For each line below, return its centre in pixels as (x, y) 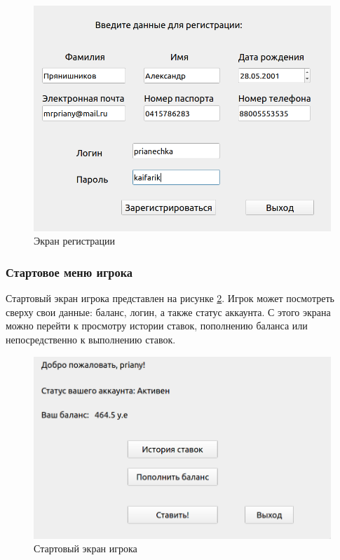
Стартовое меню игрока (69, 272)
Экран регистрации (75, 241)
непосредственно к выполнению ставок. (91, 340)
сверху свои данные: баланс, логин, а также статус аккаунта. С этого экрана (168, 312)
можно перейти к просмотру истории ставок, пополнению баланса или (157, 326)
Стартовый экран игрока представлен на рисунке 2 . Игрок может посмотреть (170, 298)
